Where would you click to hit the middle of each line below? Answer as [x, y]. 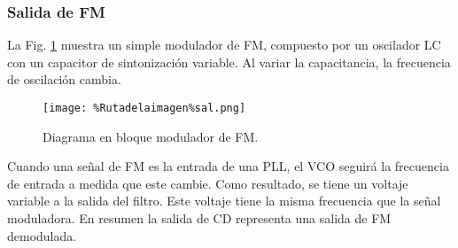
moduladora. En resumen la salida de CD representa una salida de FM [199, 218]
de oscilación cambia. [64, 79]
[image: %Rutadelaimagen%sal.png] [144, 108]
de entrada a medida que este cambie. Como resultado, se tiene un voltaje [208, 183]
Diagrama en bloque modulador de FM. [151, 136]
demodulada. [42, 235]
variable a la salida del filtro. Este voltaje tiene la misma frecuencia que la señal [224, 201]
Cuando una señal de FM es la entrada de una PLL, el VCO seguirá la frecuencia [228, 166]
